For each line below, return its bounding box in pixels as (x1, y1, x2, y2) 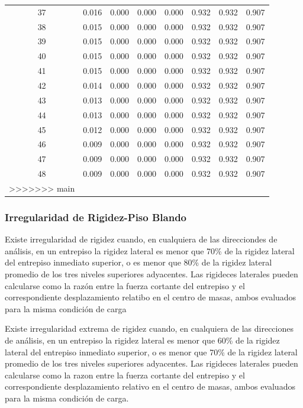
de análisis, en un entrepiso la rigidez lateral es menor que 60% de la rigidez (5, 333, 280, 346)
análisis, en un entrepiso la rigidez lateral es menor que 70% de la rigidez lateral (5, 244, 295, 257)
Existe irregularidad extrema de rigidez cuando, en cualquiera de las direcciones (5, 322, 294, 335)
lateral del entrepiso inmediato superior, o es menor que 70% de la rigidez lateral (5, 345, 298, 358)
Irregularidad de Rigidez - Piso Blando (5, 209, 187, 224)
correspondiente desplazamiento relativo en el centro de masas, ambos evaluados (5, 380, 295, 393)
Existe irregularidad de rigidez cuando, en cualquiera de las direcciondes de (5, 233, 278, 245)
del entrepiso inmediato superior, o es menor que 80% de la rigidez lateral (5, 256, 272, 268)
